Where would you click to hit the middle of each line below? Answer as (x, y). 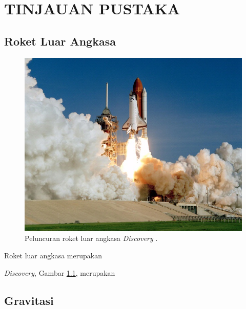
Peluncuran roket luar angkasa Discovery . (91, 238)
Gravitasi (29, 300)
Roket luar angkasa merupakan (53, 255)
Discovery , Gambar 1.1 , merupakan (60, 272)
